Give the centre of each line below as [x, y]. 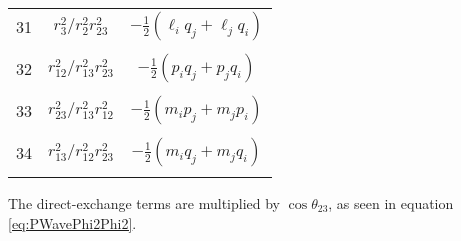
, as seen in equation [391, 203]
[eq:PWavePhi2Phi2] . [72, 222]
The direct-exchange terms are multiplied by [144, 203]
